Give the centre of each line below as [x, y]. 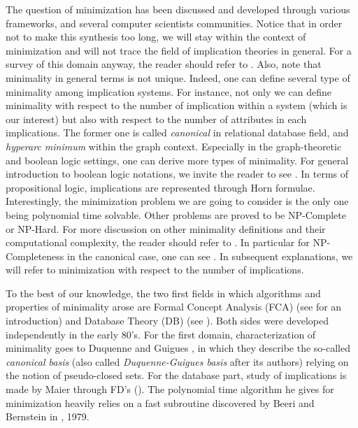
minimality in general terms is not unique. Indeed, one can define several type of [178, 77]
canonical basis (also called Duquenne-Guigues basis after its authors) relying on [177, 361]
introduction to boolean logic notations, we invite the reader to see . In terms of [177, 174]
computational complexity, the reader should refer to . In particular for [158, 242]
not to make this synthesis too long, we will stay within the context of [156, 37]
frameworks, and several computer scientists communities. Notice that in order [174, 23]
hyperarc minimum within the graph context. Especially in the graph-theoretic [174, 146]
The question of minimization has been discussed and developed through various [178, 9]
